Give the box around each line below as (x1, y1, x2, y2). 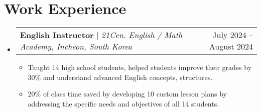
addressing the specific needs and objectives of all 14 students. (28, 98, 219, 108)
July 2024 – (212, 29, 253, 41)
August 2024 (209, 40, 253, 52)
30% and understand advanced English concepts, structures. (28, 71, 213, 82)
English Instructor (20, 29, 94, 41)
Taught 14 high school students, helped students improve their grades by (28, 62, 252, 72)
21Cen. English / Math (101, 29, 183, 41)
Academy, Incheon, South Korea (20, 40, 132, 52)
